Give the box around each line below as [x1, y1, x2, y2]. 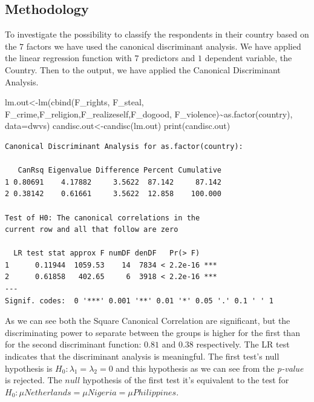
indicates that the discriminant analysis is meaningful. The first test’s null [5, 350, 280, 363]
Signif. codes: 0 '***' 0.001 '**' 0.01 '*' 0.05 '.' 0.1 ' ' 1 [5, 296, 273, 305]
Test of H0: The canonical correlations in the [5, 213, 200, 222]
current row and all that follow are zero [5, 225, 178, 234]
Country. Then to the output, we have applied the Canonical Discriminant [5, 63, 281, 76]
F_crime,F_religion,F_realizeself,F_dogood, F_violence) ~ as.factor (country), [5, 107, 293, 120]
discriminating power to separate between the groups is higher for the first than [5, 326, 300, 338]
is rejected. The [5, 374, 62, 386]
